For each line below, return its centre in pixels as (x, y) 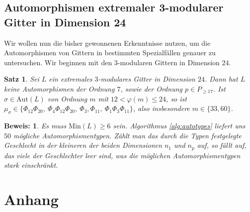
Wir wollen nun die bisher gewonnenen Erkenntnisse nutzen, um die (107, 43)
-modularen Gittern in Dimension (168, 62)
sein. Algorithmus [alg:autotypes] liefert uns (179, 125)
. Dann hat (221, 79)
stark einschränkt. (31, 165)
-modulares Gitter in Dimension (147, 79)
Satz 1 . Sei (22, 79)
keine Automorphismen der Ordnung (59, 88)
